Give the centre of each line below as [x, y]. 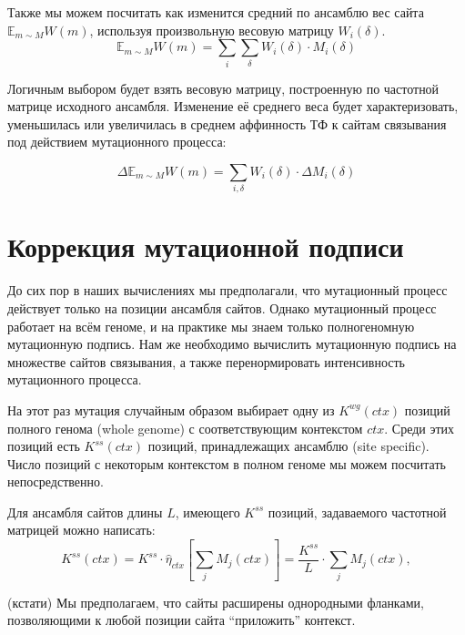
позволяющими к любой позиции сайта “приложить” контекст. [182, 620]
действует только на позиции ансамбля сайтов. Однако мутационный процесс [222, 307]
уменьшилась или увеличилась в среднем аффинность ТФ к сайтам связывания [227, 123]
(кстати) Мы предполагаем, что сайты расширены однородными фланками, [216, 602]
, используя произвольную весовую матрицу [212, 30]
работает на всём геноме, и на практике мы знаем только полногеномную [211, 326]
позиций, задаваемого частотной [357, 512]
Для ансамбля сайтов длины [85, 512]
